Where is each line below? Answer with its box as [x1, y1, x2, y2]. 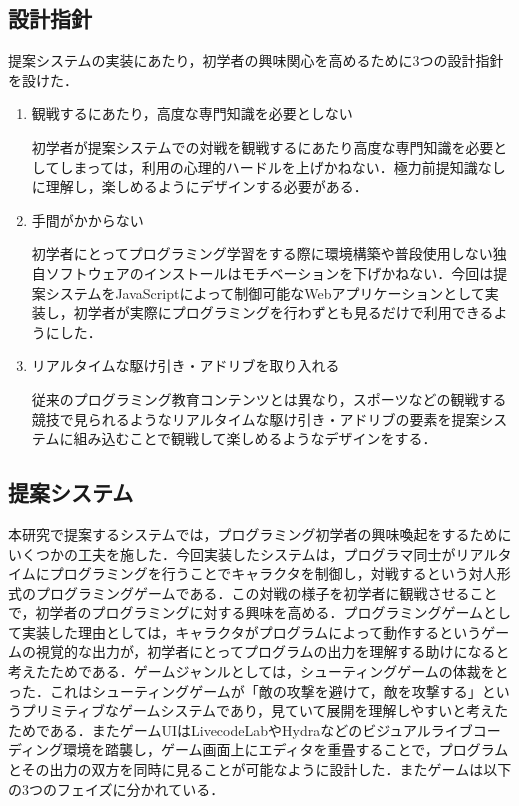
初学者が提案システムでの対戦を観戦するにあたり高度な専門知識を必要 [31, 136, 494, 157]
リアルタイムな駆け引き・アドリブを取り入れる [31, 355, 340, 376]
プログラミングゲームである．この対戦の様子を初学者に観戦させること [35, 582, 498, 603]
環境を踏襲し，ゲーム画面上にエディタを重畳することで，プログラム [63, 739, 509, 760]
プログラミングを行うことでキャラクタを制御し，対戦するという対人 [49, 563, 497, 584]
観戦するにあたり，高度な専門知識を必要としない [31, 103, 353, 124]
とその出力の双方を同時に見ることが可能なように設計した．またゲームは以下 [8, 759, 512, 780]
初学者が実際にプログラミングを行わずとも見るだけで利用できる [73, 302, 494, 323]
